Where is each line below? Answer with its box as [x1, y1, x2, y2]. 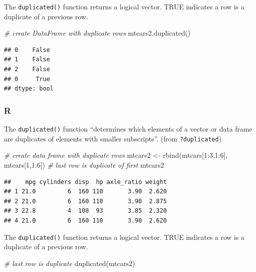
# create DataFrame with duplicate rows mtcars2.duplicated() [4, 28, 191, 38]
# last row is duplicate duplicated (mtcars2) [4, 258, 135, 268]
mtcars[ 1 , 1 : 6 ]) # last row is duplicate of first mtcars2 [4, 159, 164, 170]
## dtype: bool [4, 85, 54, 92]
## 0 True [4, 75, 50, 83]
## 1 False [4, 56, 50, 63]
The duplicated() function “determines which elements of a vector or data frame [4, 124, 253, 134]
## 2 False [4, 66, 50, 73]
